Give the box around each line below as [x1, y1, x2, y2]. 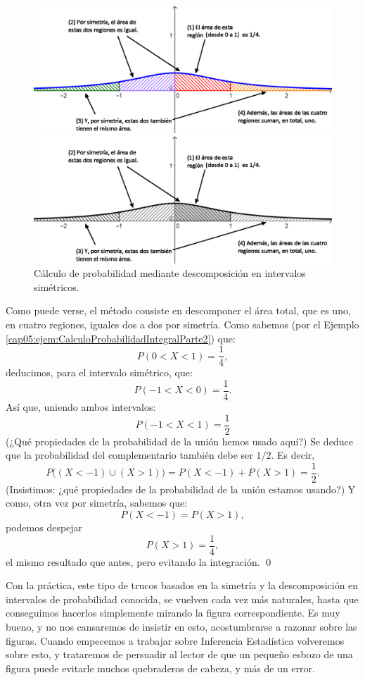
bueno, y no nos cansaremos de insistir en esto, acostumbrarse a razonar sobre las [6, 619, 357, 634]
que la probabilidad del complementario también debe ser [6, 447, 253, 462]
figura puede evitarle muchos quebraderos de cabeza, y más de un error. [6, 660, 315, 675]
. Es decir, [271, 447, 315, 462]
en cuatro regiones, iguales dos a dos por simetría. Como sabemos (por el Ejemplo [6, 317, 359, 332]
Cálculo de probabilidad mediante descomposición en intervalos [34, 266, 306, 280]
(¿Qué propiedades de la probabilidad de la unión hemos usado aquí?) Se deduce [6, 433, 353, 448]
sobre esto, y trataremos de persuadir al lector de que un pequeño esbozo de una [6, 647, 353, 662]
